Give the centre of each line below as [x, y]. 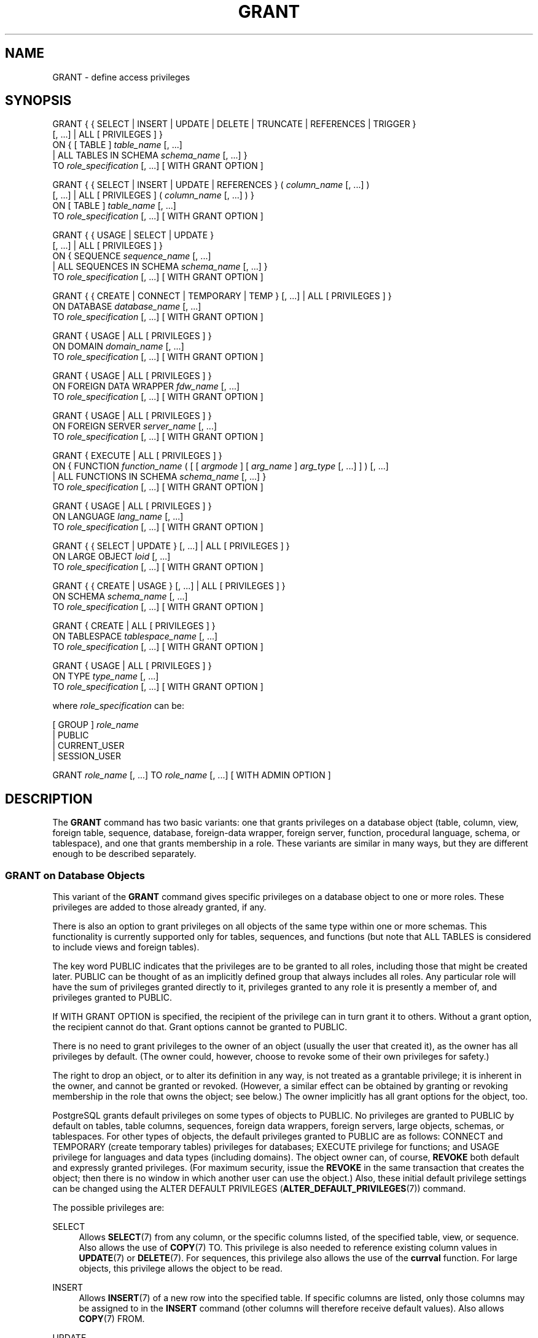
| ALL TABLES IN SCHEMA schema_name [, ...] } [150, 155]
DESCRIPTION [49, 799]
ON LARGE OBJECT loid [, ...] [111, 557]
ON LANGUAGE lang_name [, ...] [118, 517]
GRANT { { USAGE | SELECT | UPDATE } [133, 235]
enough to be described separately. [124, 854]
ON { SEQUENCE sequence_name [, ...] [132, 256]
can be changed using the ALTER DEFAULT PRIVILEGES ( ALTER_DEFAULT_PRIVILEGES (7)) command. [259, 1189]
